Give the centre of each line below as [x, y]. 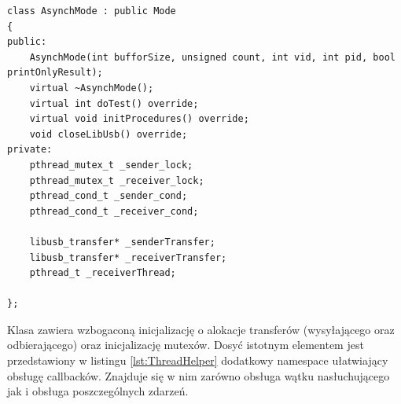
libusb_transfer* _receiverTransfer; [128, 257]
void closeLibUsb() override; [109, 134]
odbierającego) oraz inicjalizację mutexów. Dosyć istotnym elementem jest [186, 345]
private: [30, 150]
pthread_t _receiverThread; [103, 273]
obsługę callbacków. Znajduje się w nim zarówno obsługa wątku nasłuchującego [199, 375]
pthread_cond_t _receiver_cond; [114, 211]
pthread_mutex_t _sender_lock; [111, 165]
